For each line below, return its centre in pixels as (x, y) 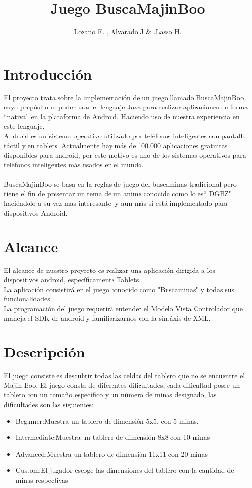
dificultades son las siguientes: (49, 404)
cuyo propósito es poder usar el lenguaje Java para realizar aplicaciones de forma (126, 107)
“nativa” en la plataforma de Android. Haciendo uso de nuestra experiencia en (122, 116)
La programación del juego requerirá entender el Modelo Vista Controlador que (123, 308)
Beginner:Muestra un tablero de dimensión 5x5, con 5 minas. (107, 420)
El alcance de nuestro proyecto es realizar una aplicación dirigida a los (110, 270)
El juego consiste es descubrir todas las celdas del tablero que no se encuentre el (125, 375)
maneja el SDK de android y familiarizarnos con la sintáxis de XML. (107, 318)
